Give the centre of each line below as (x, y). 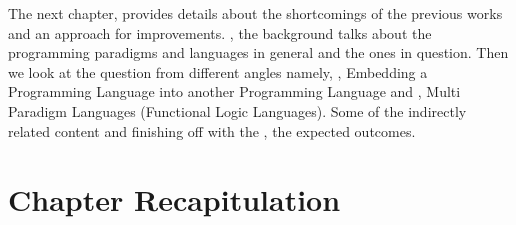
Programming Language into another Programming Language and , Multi (234, 91)
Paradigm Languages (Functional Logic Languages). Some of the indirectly (237, 110)
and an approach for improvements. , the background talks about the (220, 32)
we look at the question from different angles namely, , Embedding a (218, 71)
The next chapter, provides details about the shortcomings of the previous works (255, 13)
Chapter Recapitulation (174, 199)
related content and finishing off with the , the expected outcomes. (212, 130)
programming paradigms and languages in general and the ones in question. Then (258, 52)
